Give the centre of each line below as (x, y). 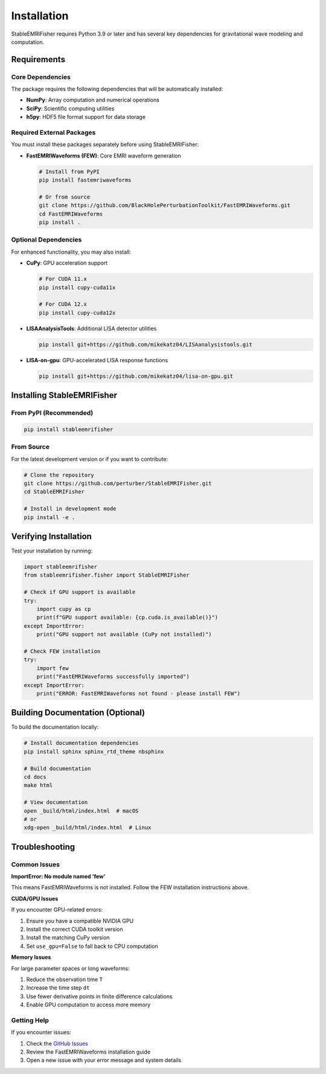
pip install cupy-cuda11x (77, 287)
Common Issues (36, 865)
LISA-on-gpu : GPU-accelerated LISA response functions (97, 360)
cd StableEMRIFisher (54, 492)
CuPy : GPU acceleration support (67, 263)
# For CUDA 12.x (63, 304)
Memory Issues (31, 957)
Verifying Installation (51, 536)
